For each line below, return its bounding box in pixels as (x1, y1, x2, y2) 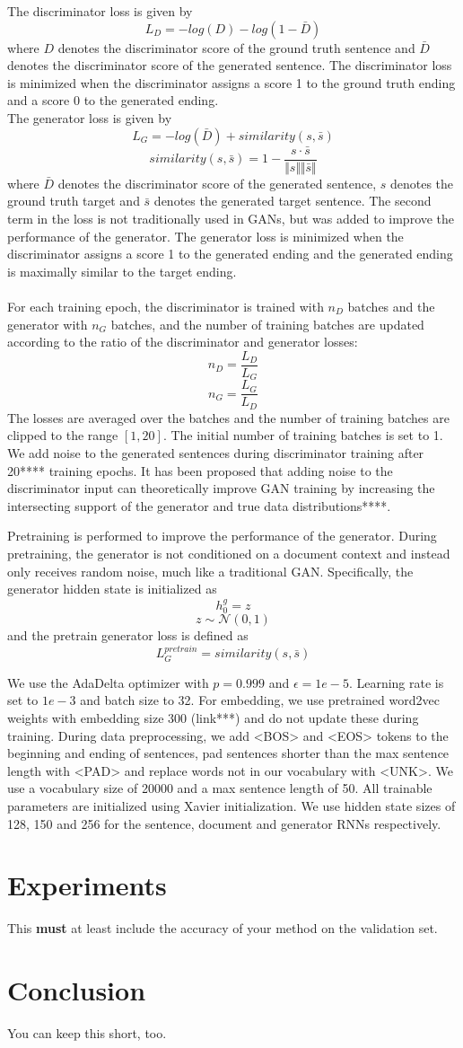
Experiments (7, 867, 167, 903)
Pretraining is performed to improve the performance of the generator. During (7, 526, 437, 545)
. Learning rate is (348, 673, 444, 691)
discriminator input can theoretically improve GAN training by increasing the (7, 479, 435, 498)
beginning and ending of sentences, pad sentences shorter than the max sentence (7, 744, 450, 762)
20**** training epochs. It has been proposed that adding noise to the (7, 461, 393, 480)
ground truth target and (7, 191, 140, 210)
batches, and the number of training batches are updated (110, 314, 424, 333)
